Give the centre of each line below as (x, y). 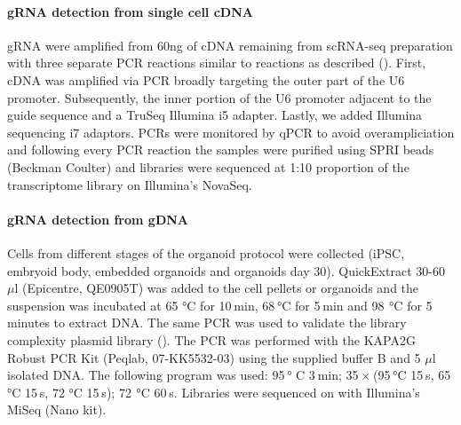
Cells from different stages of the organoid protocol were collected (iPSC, (206, 252)
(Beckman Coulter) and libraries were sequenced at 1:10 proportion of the (208, 166)
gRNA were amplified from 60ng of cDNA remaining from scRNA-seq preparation (230, 45)
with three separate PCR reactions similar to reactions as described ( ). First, (217, 63)
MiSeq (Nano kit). (57, 409)
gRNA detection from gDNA (98, 219)
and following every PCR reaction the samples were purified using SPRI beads (221, 150)
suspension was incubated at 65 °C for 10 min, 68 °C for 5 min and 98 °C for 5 (220, 305)
